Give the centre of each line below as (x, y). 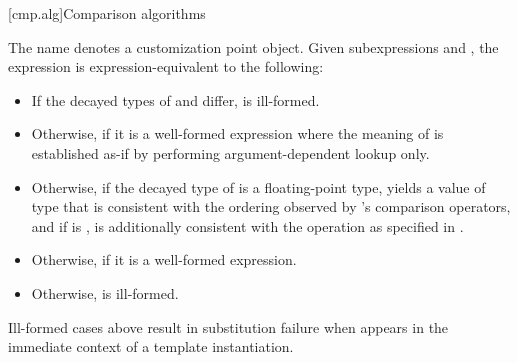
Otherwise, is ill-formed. (105, 292)
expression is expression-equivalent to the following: (166, 66)
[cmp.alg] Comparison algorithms (107, 13)
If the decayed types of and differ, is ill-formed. (175, 99)
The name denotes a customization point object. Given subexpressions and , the (253, 46)
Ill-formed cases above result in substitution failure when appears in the (228, 326)
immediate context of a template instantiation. (151, 346)
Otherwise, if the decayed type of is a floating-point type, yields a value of (258, 186)
